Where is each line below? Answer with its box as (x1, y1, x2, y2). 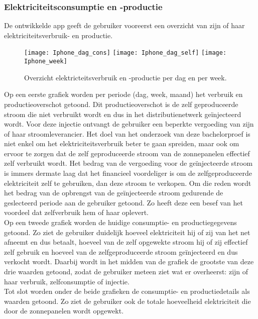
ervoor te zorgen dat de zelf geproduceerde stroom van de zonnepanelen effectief (4, 148, 250, 158)
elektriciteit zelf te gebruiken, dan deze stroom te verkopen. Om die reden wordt (4, 177, 251, 188)
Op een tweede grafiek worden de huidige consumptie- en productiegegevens (4, 217, 237, 228)
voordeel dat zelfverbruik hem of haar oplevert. (4, 207, 149, 218)
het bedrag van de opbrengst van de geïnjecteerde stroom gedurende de (4, 187, 223, 198)
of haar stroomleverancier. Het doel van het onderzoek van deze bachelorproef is (4, 128, 250, 139)
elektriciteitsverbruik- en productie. (4, 30, 113, 40)
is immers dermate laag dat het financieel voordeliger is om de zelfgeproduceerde (4, 168, 252, 178)
